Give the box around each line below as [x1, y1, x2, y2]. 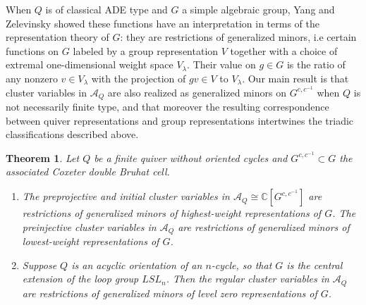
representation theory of [6, 30, 109, 44]
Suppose [22, 257, 57, 272]
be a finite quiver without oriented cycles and [94, 150, 288, 165]
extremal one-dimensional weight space [6, 57, 173, 72]
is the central [286, 257, 343, 272]
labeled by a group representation [73, 43, 219, 58]
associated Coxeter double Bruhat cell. [6, 164, 170, 179]
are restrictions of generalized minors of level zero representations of [22, 285, 317, 300]
